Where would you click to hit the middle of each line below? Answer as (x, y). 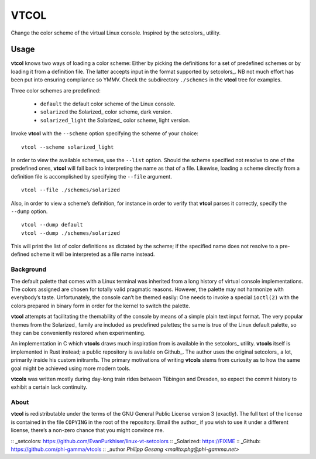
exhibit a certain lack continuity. (49, 387)
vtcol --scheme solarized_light (68, 147)
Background (29, 269)
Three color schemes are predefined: (56, 90)
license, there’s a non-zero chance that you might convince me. (87, 430)
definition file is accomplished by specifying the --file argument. (91, 176)
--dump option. (29, 211)
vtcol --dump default (52, 225)
